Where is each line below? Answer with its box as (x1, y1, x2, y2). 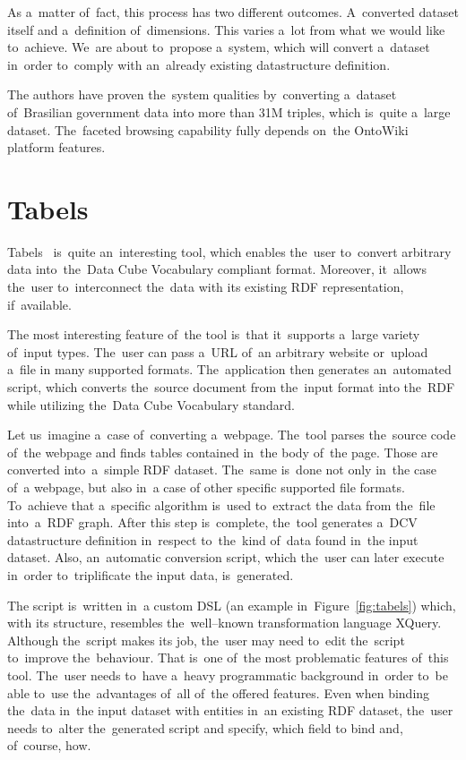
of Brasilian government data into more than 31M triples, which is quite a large (7, 102, 451, 121)
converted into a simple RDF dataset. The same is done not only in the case (7, 460, 436, 479)
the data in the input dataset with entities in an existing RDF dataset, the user (7, 701, 453, 720)
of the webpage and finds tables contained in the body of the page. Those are (7, 442, 438, 461)
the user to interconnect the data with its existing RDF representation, (7, 278, 404, 296)
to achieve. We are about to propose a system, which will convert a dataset (7, 38, 430, 56)
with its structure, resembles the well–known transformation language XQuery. (7, 613, 442, 632)
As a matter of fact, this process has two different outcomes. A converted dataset (7, 3, 459, 21)
